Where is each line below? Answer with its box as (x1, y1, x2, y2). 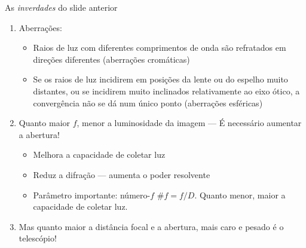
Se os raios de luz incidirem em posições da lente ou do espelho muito (33, 73, 288, 85)
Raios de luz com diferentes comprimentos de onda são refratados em (33, 41, 286, 54)
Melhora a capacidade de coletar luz (33, 148, 166, 161)
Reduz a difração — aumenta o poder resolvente (33, 168, 210, 180)
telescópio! (19, 232, 57, 244)
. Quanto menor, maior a (194, 188, 286, 201)
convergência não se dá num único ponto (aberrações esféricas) (33, 96, 263, 109)
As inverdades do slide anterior (5, 1, 118, 13)
